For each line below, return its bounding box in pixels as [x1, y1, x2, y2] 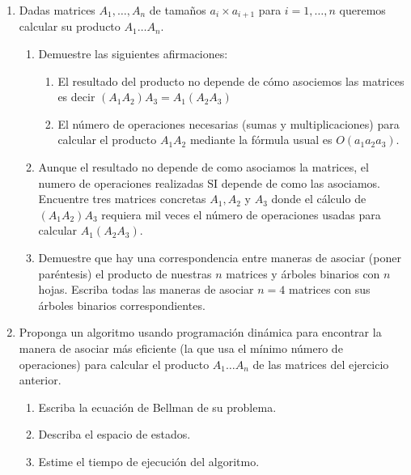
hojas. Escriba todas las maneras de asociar [38, 281, 254, 298]
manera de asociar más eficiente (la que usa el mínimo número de [19, 339, 343, 356]
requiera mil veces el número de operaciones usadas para [101, 206, 381, 223]
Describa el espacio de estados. [38, 426, 191, 443]
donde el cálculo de [271, 190, 367, 207]
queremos [339, 2, 386, 18]
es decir [57, 88, 95, 105]
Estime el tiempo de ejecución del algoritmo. [38, 452, 260, 469]
